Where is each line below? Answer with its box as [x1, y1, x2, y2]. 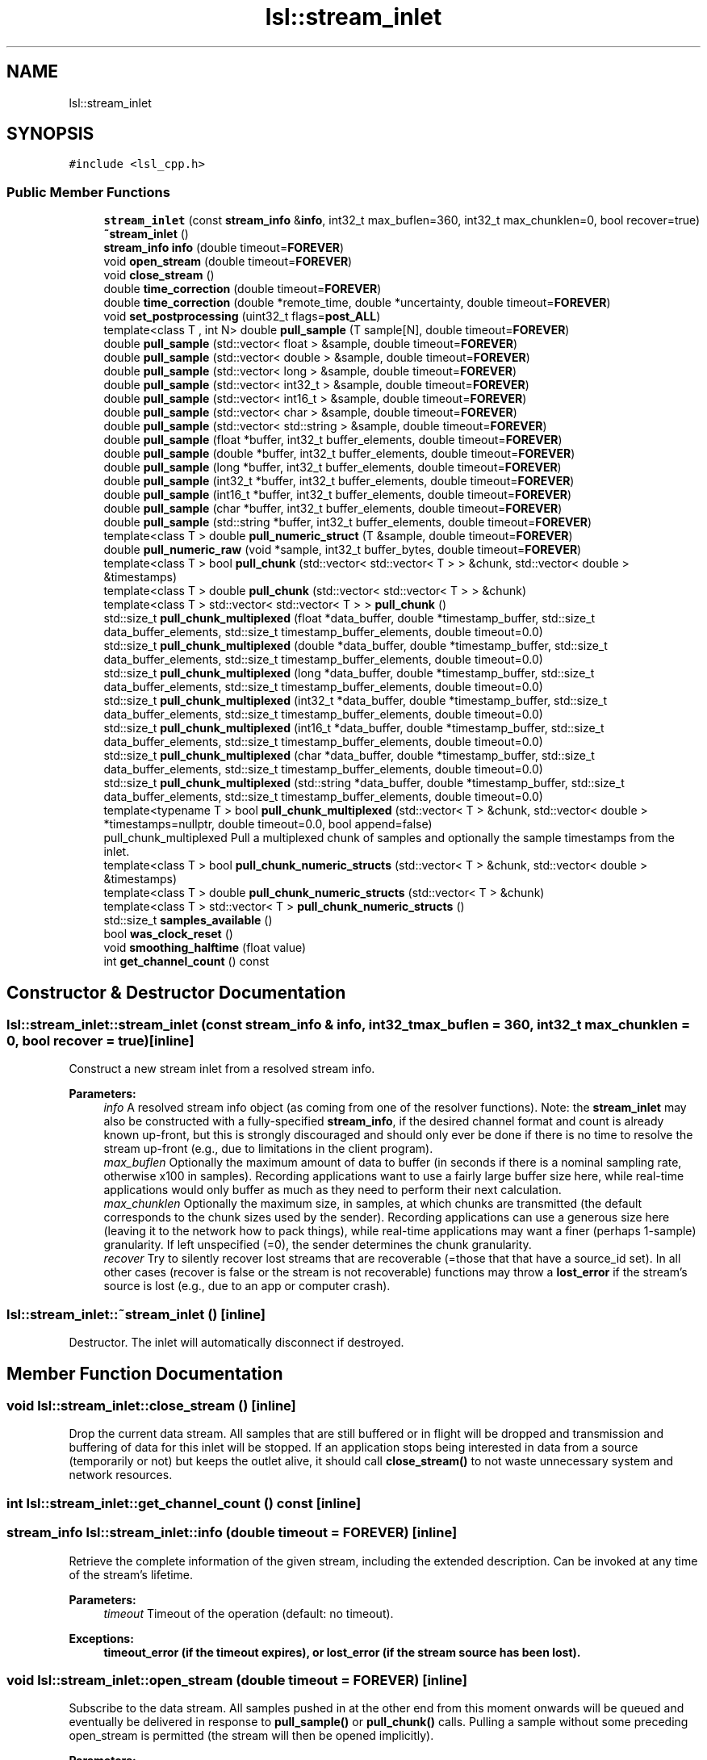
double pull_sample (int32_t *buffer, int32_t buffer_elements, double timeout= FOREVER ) [103, 474, 575, 488]
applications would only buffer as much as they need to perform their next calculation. [103, 1183, 562, 1197]
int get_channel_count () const [103, 954, 270, 969]
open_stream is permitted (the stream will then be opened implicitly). [69, 1729, 434, 1743]
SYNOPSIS [6, 124, 94, 145]
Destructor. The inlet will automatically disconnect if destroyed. [69, 1335, 404, 1350]
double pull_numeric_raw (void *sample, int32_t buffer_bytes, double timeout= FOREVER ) [103, 543, 582, 557]
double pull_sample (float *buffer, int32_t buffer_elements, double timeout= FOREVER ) [103, 433, 563, 447]
